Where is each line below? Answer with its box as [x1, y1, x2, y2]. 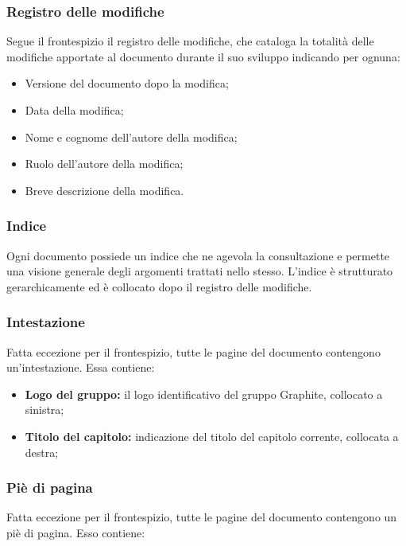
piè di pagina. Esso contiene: [6, 524, 145, 540]
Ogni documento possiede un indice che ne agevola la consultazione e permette [6, 247, 390, 263]
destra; [25, 443, 59, 460]
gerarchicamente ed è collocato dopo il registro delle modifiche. [6, 278, 312, 294]
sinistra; [25, 401, 64, 418]
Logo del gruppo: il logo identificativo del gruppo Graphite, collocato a [25, 385, 383, 402]
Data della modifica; [25, 102, 124, 118]
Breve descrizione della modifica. [25, 181, 184, 198]
